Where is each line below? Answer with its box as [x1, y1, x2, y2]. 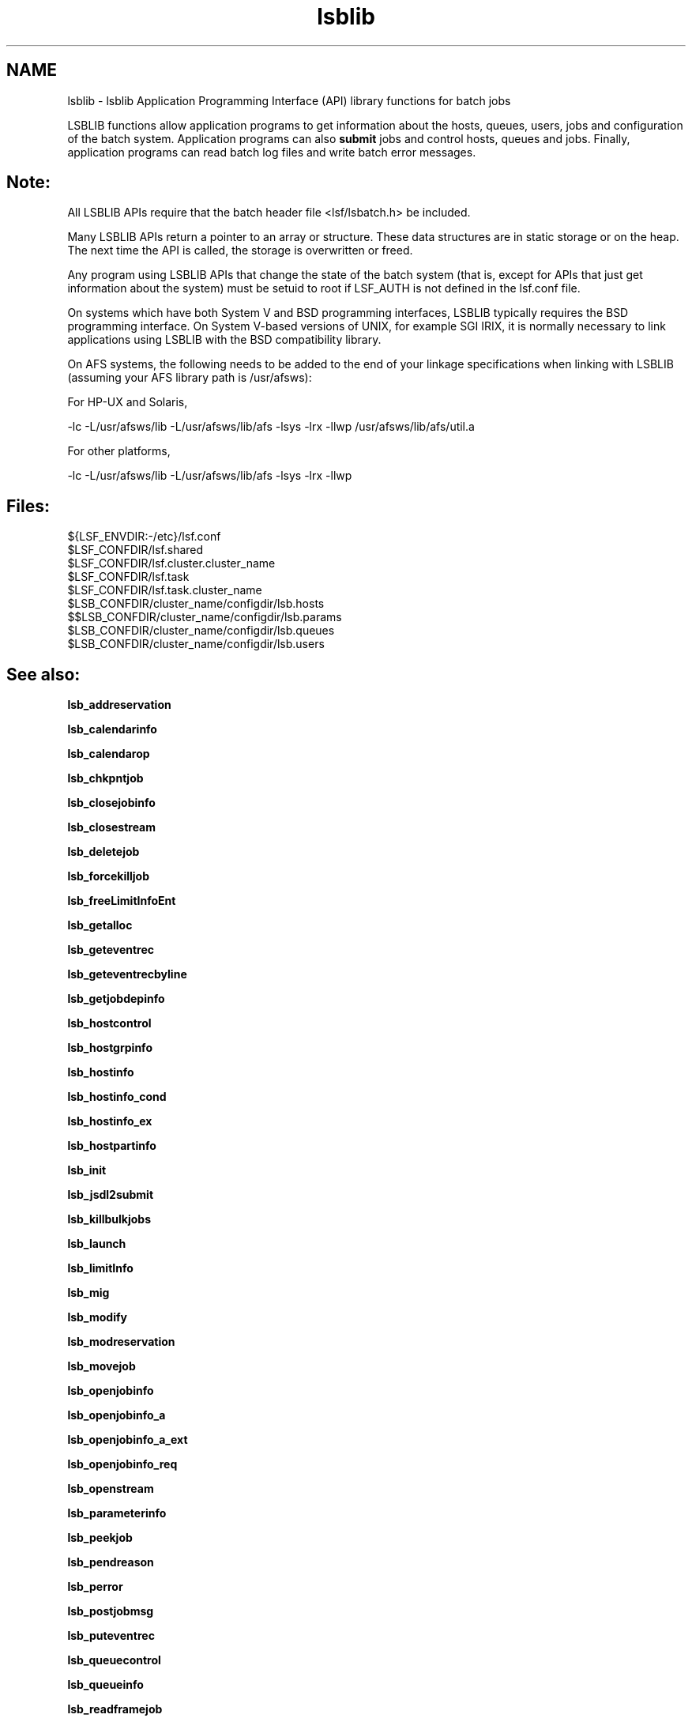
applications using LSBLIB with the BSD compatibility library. [67, 333, 382, 347]
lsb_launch [67, 1237, 126, 1251]
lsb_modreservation [67, 1335, 175, 1349]
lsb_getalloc [67, 918, 133, 933]
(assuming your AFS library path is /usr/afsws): [67, 371, 312, 385]
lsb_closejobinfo [67, 796, 156, 810]
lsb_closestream [67, 820, 156, 835]
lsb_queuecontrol [67, 1653, 161, 1667]
